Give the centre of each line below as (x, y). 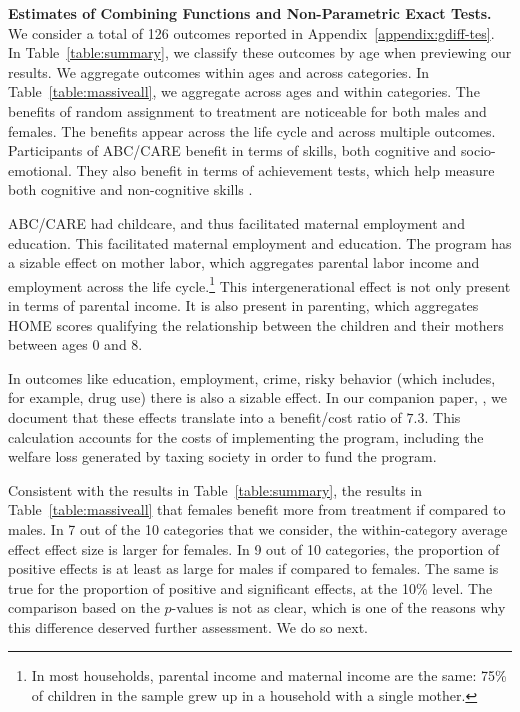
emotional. (40, 169)
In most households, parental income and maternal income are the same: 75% (269, 675)
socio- (478, 150)
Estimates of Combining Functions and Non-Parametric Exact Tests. (250, 13)
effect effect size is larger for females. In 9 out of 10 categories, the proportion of (254, 548)
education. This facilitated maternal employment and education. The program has (260, 242)
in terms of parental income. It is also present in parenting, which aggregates (243, 304)
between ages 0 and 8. (75, 344)
